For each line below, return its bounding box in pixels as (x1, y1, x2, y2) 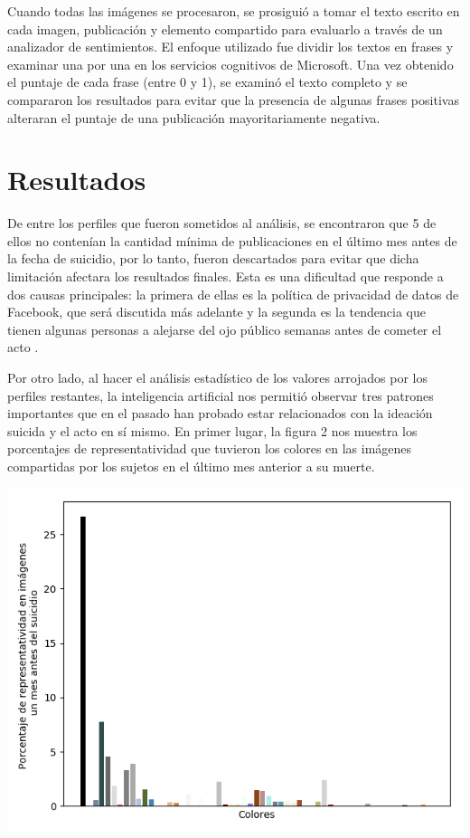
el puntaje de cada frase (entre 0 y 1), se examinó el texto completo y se (7, 72, 408, 91)
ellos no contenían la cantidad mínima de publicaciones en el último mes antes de (7, 231, 457, 250)
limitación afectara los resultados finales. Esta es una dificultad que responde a (7, 267, 444, 286)
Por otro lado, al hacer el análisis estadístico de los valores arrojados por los (7, 368, 428, 387)
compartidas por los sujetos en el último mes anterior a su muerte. (7, 457, 375, 475)
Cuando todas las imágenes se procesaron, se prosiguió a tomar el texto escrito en (7, 2, 460, 20)
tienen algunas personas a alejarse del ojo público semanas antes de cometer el (7, 319, 442, 338)
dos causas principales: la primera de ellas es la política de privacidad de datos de (7, 284, 459, 303)
